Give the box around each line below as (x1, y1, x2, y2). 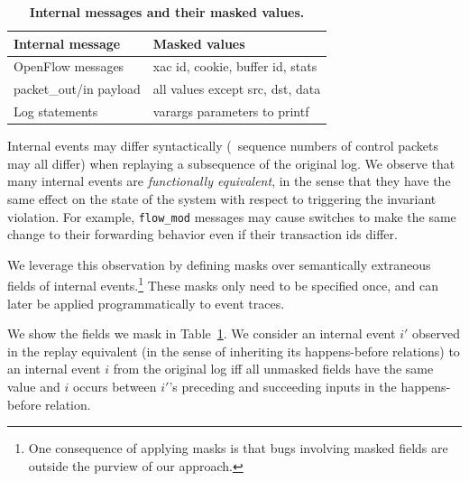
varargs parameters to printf (152, 102, 309, 121)
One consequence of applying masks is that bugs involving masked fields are (28, 439, 448, 458)
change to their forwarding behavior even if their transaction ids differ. (7, 225, 398, 244)
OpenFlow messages (14, 57, 124, 76)
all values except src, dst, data (152, 79, 321, 98)
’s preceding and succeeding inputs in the (169, 377, 397, 396)
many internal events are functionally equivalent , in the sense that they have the (7, 171, 451, 190)
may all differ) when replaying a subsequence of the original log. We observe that (7, 153, 455, 172)
